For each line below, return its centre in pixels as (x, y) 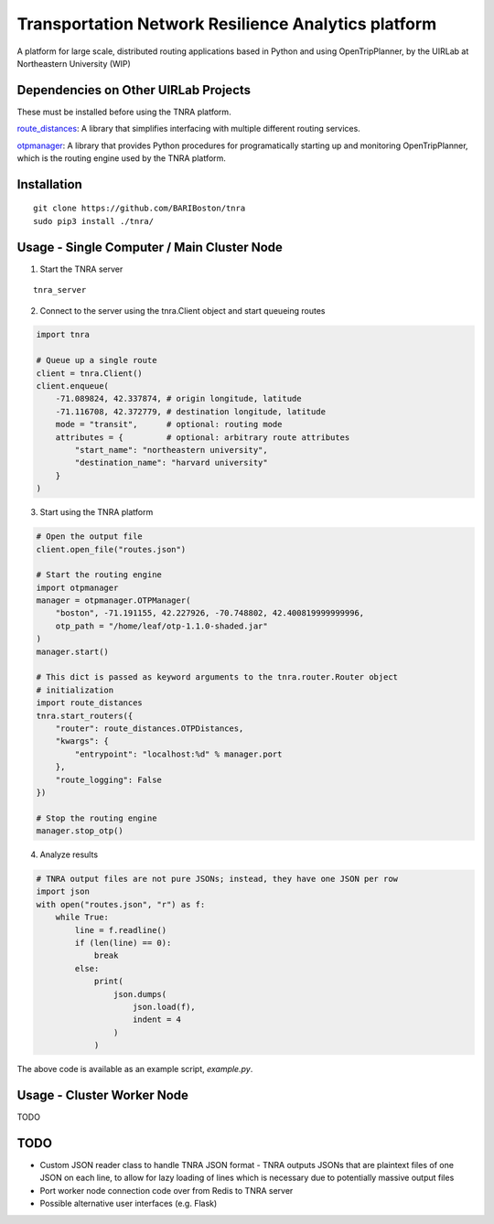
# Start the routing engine (99, 575)
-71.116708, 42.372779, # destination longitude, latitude (191, 411)
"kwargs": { (82, 741)
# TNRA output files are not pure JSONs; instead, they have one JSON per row (217, 879)
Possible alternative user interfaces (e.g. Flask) (129, 1204)
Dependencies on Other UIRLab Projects (134, 90)
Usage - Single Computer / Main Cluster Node (150, 247)
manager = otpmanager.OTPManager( (113, 601)
